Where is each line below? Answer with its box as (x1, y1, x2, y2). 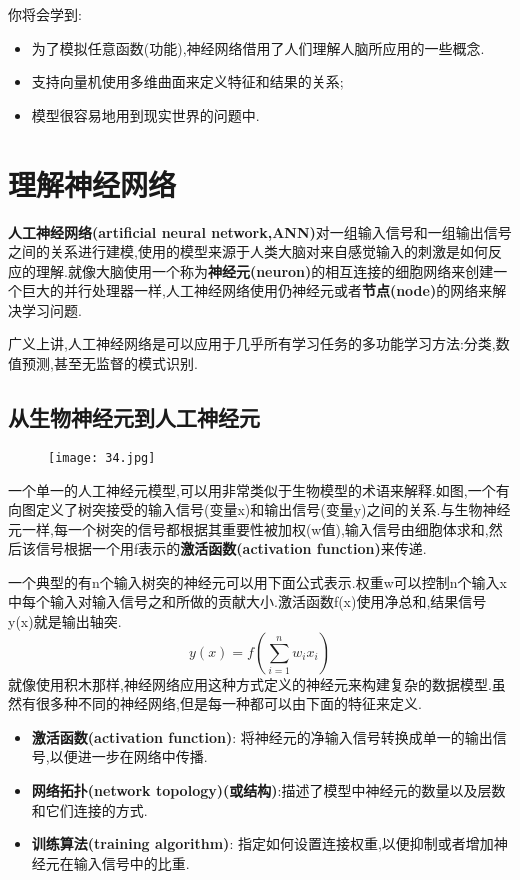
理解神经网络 (8, 163, 177, 204)
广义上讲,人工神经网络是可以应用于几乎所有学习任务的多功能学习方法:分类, (8, 333, 496, 354)
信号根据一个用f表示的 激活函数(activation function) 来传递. (35, 538, 427, 559)
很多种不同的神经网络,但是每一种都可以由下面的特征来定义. (35, 693, 422, 714)
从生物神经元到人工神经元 (8, 402, 260, 433)
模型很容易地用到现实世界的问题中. (31, 104, 260, 125)
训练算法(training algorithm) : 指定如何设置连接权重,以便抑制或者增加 (31, 833, 494, 854)
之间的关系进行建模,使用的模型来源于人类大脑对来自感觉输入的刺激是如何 (8, 241, 488, 262)
